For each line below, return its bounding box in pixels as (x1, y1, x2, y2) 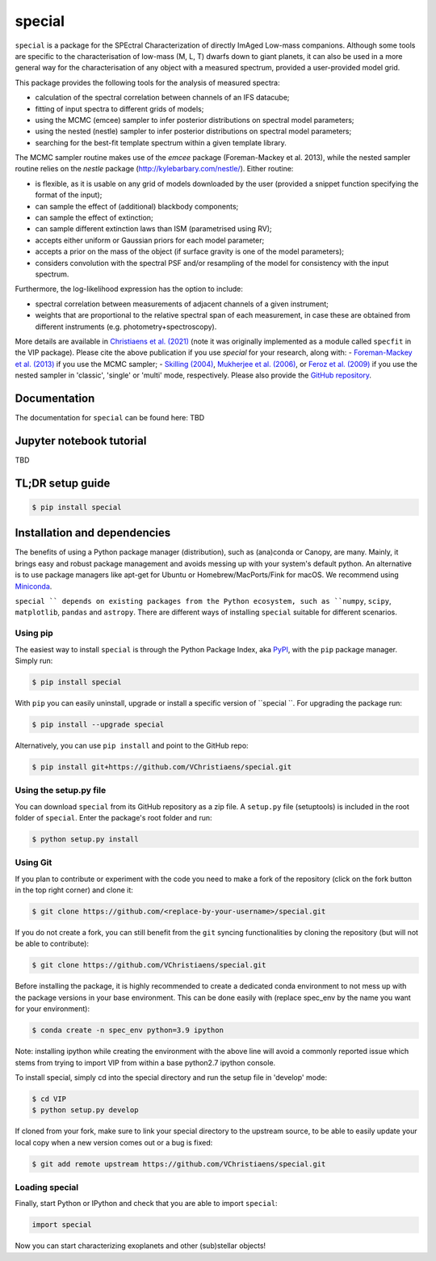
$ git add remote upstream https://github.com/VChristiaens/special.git (31, 1159, 326, 1168)
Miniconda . (15, 581, 52, 591)
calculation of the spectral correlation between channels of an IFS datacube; (35, 93, 290, 103)
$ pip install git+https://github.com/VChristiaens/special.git (31, 762, 292, 771)
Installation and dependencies (15, 526, 171, 540)
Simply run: (15, 656, 53, 665)
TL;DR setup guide (15, 476, 111, 490)
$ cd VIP (31, 1094, 67, 1103)
